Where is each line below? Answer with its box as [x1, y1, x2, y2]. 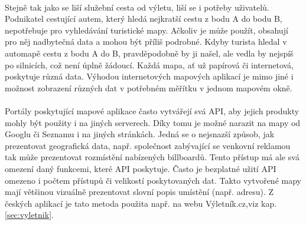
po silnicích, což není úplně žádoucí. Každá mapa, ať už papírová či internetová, [5, 58, 294, 71]
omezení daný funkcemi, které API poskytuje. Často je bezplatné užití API [5, 162, 276, 174]
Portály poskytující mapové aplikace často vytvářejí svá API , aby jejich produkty [5, 104, 300, 117]
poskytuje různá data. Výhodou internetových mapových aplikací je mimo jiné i [5, 70, 294, 82]
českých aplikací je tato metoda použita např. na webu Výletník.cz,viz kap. [5, 197, 277, 209]
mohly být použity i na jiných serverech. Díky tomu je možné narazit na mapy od [5, 116, 301, 128]
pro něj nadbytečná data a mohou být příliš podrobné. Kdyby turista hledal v [5, 35, 287, 48]
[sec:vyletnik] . [5, 209, 54, 221]
